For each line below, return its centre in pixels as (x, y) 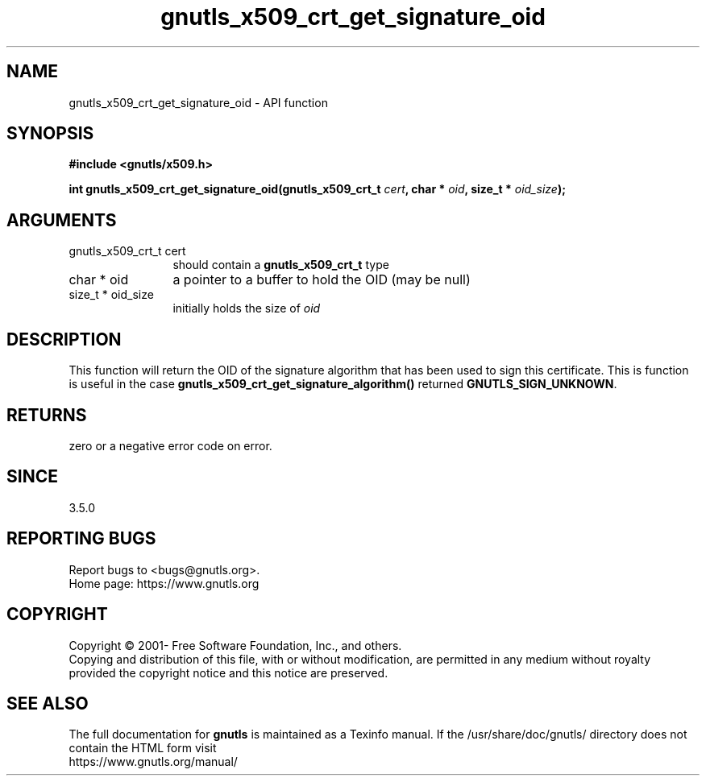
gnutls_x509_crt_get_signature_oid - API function (198, 102)
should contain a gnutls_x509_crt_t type (281, 265)
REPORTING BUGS (81, 539)
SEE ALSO (48, 703)
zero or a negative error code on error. (170, 445)
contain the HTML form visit (143, 748)
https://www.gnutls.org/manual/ (153, 762)
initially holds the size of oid (247, 308)
